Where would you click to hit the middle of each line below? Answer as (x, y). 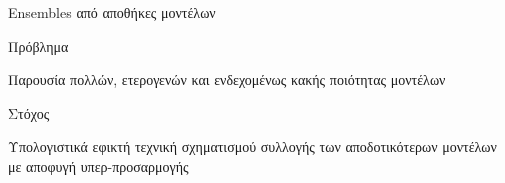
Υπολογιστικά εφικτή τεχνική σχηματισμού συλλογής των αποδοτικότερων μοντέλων (252, 146)
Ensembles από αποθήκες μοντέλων (112, 12)
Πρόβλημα (38, 45)
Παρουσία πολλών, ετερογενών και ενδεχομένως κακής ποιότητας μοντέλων (227, 79)
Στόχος (29, 112)
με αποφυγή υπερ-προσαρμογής (98, 165)
